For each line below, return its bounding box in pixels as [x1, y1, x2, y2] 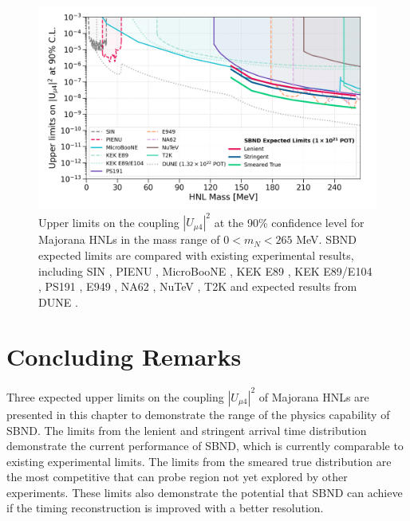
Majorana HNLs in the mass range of [38, 231, 220, 248]
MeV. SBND [296, 231, 357, 248]
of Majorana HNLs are [258, 388, 369, 405]
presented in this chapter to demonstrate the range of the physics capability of [6, 405, 390, 422]
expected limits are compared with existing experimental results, [38, 246, 354, 263]
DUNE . [38, 293, 78, 310]
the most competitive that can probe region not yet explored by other [6, 468, 348, 485]
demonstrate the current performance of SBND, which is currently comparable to [6, 437, 404, 454]
